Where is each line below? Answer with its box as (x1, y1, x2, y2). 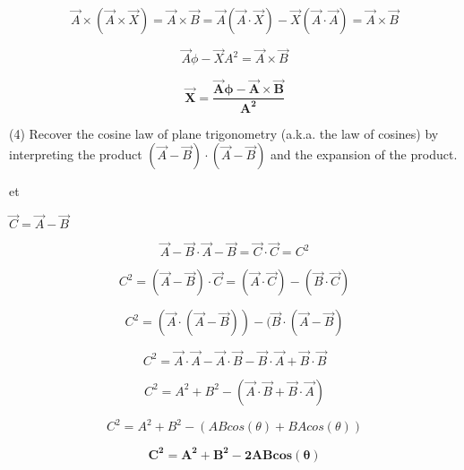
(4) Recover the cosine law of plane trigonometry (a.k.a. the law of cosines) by (9, 124, 439, 142)
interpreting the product (9, 145, 142, 164)
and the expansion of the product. (271, 145, 458, 164)
